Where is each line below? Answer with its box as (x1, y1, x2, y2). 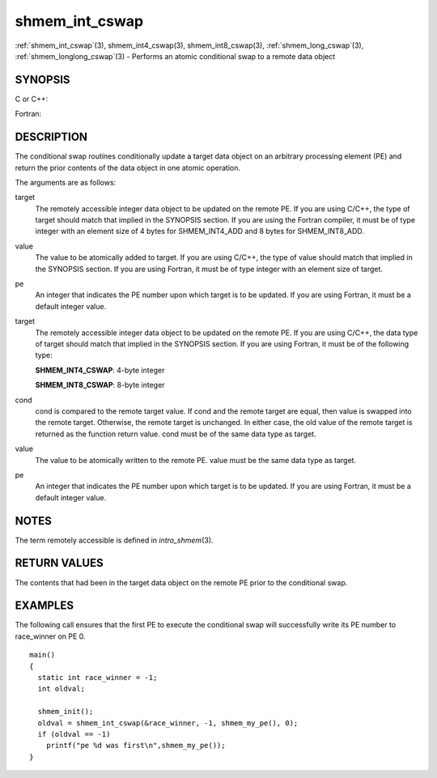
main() (29, 650, 56, 660)
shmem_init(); (37, 707, 94, 716)
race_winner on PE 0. (15, 631, 86, 641)
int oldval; (37, 684, 85, 694)
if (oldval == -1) (37, 729, 111, 738)
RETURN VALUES (15, 556, 104, 570)
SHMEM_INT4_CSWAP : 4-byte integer (35, 365, 165, 375)
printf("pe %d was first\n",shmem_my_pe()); (45, 741, 226, 750)
